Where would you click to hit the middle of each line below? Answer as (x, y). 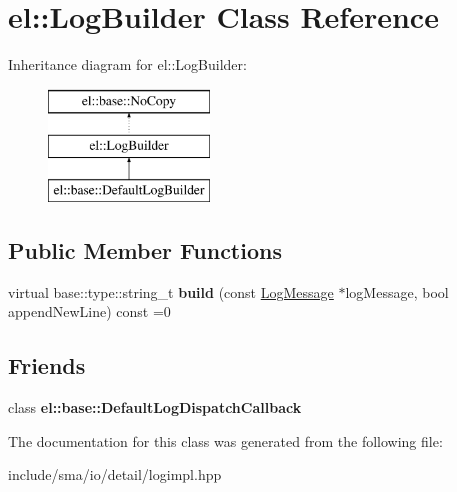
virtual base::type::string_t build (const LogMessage (171, 291)
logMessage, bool (397, 291)
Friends (47, 365)
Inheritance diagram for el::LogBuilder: (127, 64)
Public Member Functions (145, 250)
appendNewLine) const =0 (89, 311)
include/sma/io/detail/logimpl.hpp (115, 474)
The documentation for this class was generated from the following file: (225, 440)
